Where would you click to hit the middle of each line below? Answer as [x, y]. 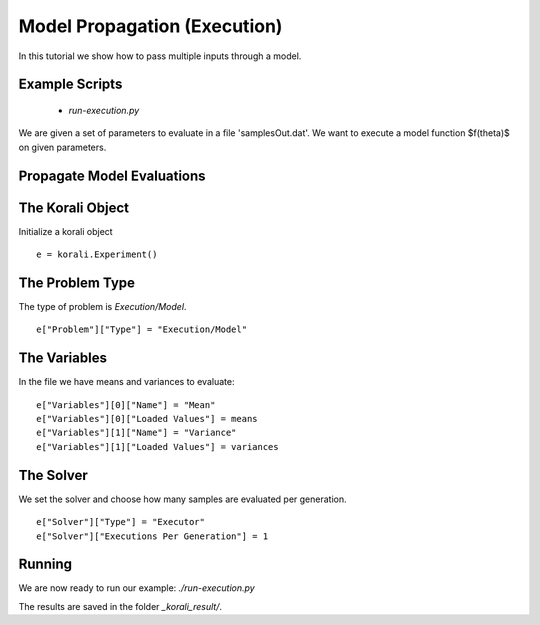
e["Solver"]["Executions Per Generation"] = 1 [152, 536]
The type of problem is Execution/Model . [102, 306]
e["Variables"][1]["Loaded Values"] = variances [157, 446]
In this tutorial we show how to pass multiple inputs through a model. [160, 56]
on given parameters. [62, 147]
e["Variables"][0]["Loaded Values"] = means [147, 419]
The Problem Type [76, 282]
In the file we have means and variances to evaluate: [126, 382]
